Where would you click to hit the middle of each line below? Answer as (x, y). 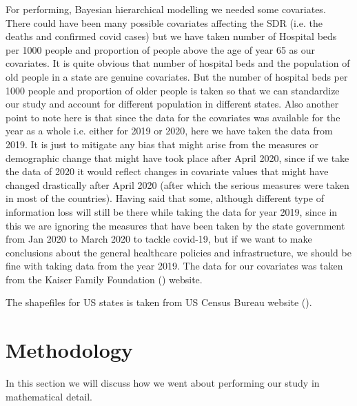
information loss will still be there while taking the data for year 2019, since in (172, 211)
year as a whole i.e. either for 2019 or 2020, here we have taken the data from (169, 131)
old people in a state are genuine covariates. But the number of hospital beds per (177, 76)
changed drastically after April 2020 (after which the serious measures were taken (177, 184)
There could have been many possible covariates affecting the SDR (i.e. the (164, 22)
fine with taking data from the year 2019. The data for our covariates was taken (174, 266)
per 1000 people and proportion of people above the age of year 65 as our (161, 49)
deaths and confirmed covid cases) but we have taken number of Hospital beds (171, 36)
